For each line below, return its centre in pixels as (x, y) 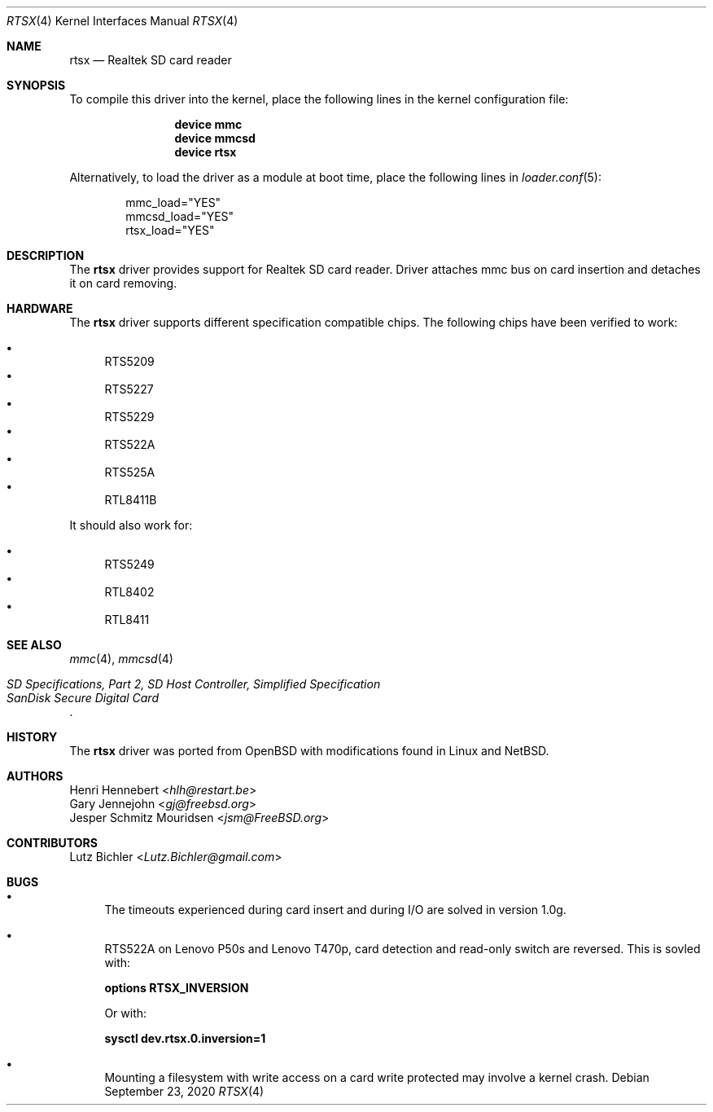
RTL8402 (129, 592)
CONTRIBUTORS (52, 843)
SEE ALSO (34, 645)
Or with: (126, 1013)
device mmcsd (215, 138)
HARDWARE (40, 308)
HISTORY (32, 737)
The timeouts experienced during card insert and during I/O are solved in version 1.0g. (335, 910)
